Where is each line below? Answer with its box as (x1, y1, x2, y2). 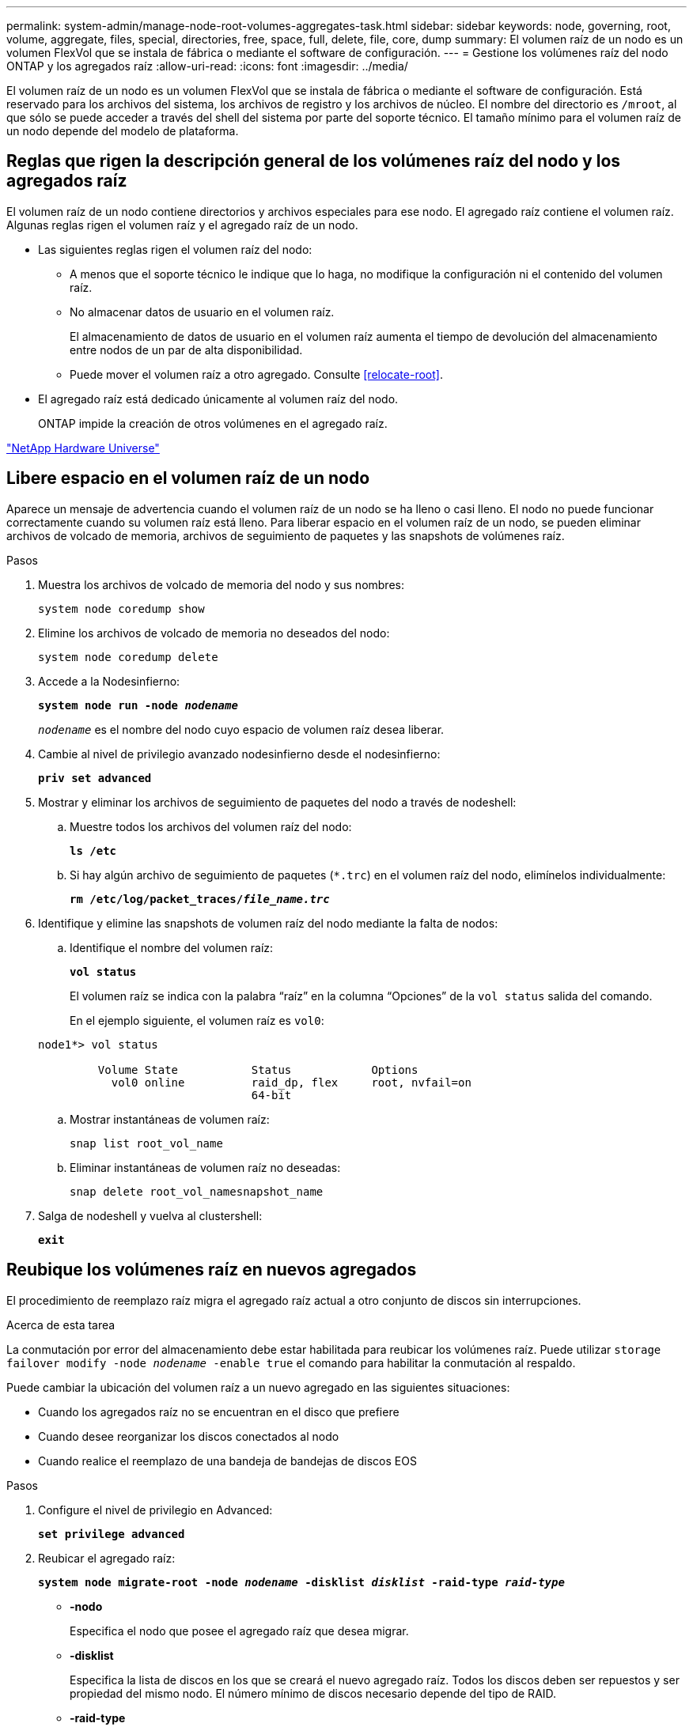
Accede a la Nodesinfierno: (38, 674, 180, 688)
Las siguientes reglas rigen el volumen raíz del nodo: (38, 242, 312, 256)
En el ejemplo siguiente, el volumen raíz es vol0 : (70, 1013, 324, 1027)
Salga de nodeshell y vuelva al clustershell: (38, 1208, 263, 1223)
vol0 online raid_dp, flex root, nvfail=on (111, 1075, 471, 1089)
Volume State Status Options (97, 1063, 418, 1076)
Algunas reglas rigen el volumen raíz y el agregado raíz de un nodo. (6, 217, 358, 232)
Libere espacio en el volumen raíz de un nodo (6, 468, 370, 489)
